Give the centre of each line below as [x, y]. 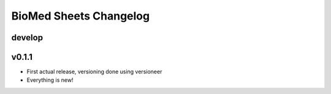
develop [27, 38]
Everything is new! [50, 80]
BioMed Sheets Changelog [81, 16]
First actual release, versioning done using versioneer [94, 72]
